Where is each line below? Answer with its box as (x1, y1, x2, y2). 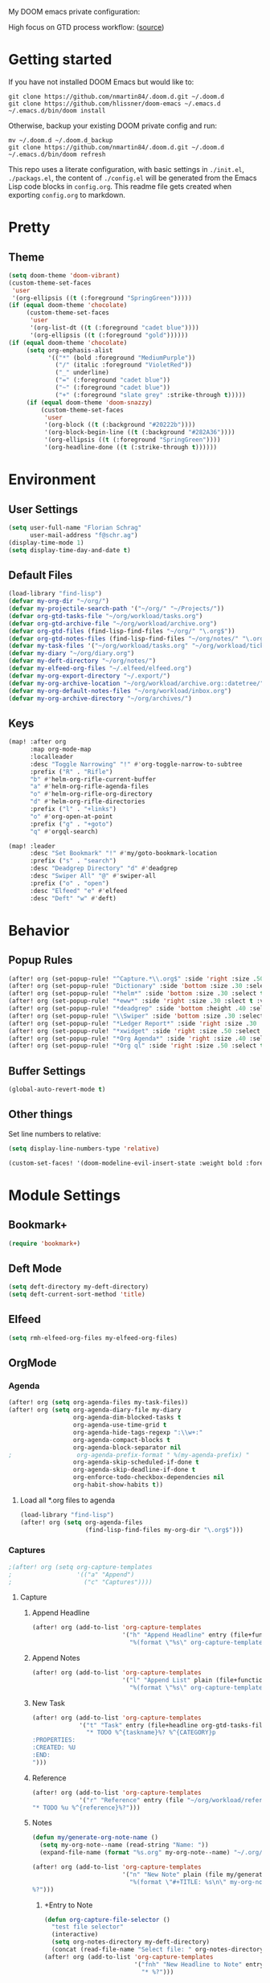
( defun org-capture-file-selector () (43, 1915, 170, 1924)
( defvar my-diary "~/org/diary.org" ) (8, 649, 135, 658)
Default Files (8, 568, 73, 582)
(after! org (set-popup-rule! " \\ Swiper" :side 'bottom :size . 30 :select (8, 1012, 264, 1020)
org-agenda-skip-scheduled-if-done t (72, 1458, 199, 1466)
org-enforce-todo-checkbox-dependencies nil (72, 1473, 225, 1481)
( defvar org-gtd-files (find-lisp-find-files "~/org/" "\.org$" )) (8, 627, 235, 635)
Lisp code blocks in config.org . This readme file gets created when (8, 181, 232, 191)
